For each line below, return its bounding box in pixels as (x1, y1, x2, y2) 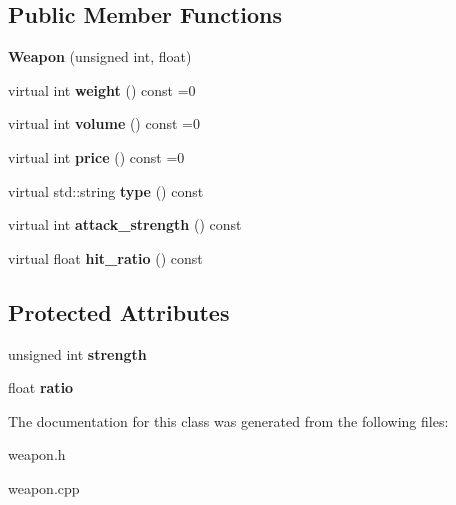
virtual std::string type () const (8, 180, 204, 201)
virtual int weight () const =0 (8, 79, 196, 100)
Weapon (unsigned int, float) (8, 46, 192, 67)
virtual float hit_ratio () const (8, 247, 203, 268)
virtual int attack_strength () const (8, 214, 242, 235)
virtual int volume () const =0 (8, 113, 200, 134)
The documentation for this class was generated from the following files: (8, 410, 449, 431)
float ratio (8, 377, 74, 398)
